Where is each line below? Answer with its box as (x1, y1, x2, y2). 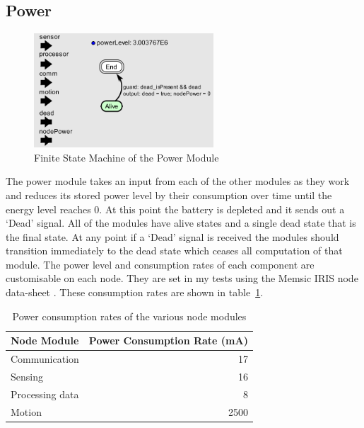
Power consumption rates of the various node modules (12, 308, 247, 323)
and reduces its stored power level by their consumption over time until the (6, 187, 332, 202)
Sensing (11, 368, 43, 383)
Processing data (11, 386, 79, 401)
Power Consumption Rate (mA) (88, 333, 248, 348)
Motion (11, 404, 42, 419)
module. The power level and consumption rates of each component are (6, 257, 315, 271)
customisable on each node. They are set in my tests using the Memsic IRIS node (6, 271, 358, 286)
